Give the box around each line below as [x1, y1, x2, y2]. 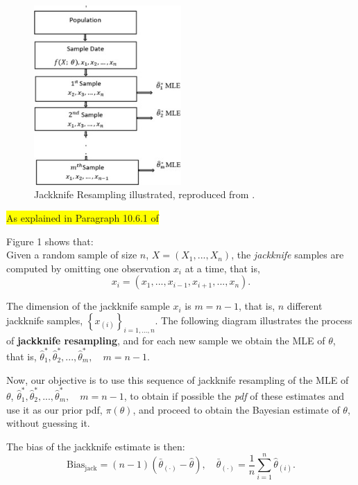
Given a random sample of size [6, 247, 137, 262]
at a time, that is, [185, 261, 260, 275]
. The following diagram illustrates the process [155, 312, 352, 327]
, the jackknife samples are [231, 247, 344, 262]
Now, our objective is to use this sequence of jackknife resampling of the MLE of [6, 372, 349, 387]
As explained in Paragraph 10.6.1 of [6, 210, 159, 224]
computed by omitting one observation [6, 261, 171, 275]
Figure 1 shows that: [6, 233, 94, 248]
